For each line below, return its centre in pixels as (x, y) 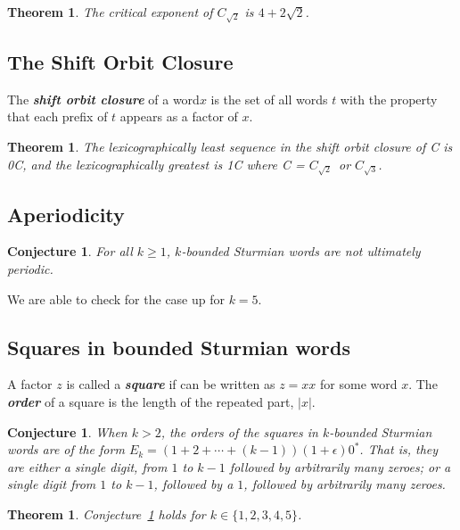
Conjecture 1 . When (67, 431)
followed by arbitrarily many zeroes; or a (340, 466)
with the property (389, 99)
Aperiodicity (66, 214)
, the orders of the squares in (239, 431)
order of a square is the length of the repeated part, (151, 401)
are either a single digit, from (87, 466)
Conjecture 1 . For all (70, 251)
